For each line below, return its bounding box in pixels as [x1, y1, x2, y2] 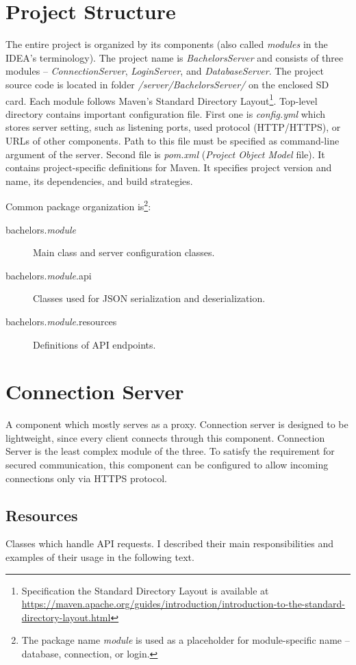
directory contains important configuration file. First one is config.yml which [5, 106, 326, 121]
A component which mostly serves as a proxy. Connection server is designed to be [5, 417, 348, 431]
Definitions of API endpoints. [33, 337, 156, 351]
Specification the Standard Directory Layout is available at [21, 583, 269, 597]
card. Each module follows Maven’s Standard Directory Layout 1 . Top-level [5, 91, 318, 108]
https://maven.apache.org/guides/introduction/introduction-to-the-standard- [21, 597, 345, 611]
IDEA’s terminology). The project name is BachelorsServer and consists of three [5, 50, 344, 64]
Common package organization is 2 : [5, 197, 151, 213]
